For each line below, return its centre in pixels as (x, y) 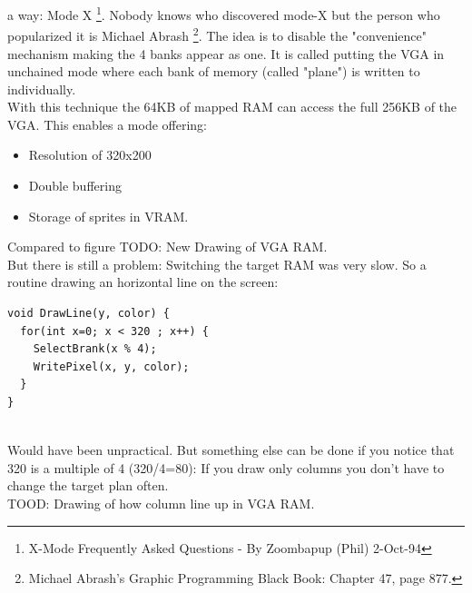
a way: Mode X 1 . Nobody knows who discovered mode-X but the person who (224, 13)
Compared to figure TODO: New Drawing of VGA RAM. (167, 247)
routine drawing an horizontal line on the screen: (143, 282)
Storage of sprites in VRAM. (108, 216)
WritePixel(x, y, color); (111, 366)
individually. (42, 89)
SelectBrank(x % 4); (95, 349)
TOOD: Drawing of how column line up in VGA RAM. (161, 503)
